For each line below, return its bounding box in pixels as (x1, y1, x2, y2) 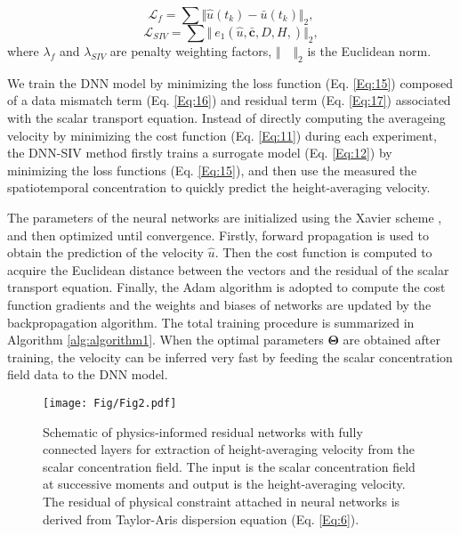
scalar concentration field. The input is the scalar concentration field (43, 457, 416, 475)
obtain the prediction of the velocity (7, 243, 204, 262)
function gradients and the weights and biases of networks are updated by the (7, 295, 432, 313)
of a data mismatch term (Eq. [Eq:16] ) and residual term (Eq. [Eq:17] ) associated (7, 91, 451, 109)
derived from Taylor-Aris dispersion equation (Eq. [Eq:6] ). (43, 509, 359, 528)
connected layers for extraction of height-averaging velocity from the (43, 440, 415, 458)
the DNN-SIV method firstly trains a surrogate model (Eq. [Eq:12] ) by (7, 143, 392, 162)
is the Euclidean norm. (307, 42, 432, 60)
